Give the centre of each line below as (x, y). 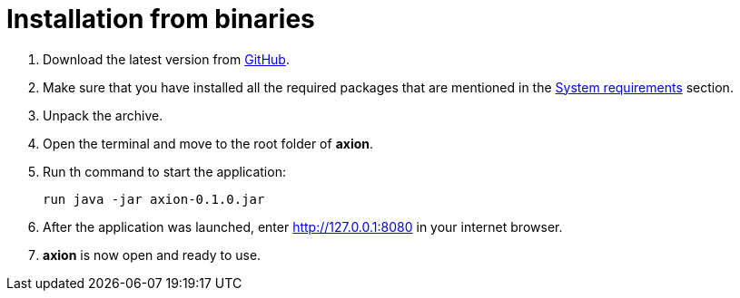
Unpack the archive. (103, 115)
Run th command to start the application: (164, 171)
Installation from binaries (161, 19)
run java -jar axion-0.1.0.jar (154, 199)
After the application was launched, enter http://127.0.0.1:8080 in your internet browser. (303, 226)
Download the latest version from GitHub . (166, 59)
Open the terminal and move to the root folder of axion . (208, 143)
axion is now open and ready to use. (152, 255)
